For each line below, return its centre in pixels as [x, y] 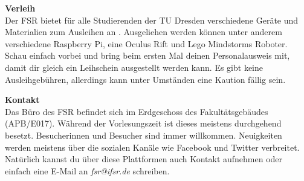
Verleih [20, 8]
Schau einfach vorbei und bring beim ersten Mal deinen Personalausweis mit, [147, 55]
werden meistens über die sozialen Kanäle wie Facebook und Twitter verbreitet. [152, 147]
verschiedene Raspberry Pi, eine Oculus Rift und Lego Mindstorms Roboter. [146, 43]
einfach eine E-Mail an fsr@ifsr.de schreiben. [87, 170]
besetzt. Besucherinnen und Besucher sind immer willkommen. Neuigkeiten [144, 135]
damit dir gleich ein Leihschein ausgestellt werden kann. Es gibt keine [134, 67]
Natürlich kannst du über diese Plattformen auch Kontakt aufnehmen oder [144, 159]
